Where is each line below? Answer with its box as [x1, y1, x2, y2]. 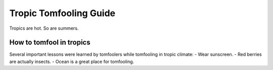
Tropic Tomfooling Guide [9, 8, 116, 19]
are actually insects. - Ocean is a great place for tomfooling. [9, 58, 134, 64]
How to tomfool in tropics [9, 38, 90, 47]
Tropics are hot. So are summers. [9, 25, 79, 31]
